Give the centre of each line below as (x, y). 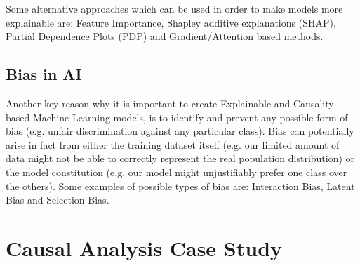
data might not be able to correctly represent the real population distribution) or (180, 158)
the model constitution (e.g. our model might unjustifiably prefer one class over (176, 172)
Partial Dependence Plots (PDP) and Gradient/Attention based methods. (165, 36)
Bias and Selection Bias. (58, 200)
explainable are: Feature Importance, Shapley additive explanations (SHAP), (171, 22)
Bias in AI (44, 74)
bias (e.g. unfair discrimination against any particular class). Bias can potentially (180, 131)
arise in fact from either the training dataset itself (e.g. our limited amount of (173, 144)
